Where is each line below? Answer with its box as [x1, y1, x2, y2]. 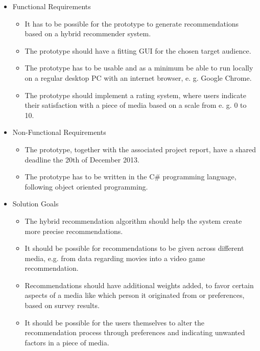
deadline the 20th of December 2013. [25, 154, 139, 165]
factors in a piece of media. [25, 337, 109, 347]
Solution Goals [12, 198, 59, 209]
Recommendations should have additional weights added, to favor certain [25, 279, 254, 290]
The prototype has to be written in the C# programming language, [25, 171, 237, 182]
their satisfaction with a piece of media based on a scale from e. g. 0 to [25, 100, 247, 110]
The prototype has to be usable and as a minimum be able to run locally [25, 62, 253, 73]
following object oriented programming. [25, 181, 148, 192]
